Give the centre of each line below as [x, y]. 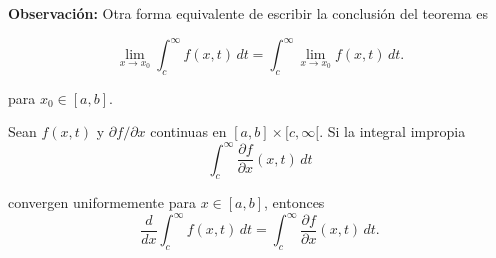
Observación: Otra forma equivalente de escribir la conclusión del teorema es [248, 13]
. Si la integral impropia [392, 131]
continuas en [188, 131]
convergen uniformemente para [102, 202]
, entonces [294, 202]
